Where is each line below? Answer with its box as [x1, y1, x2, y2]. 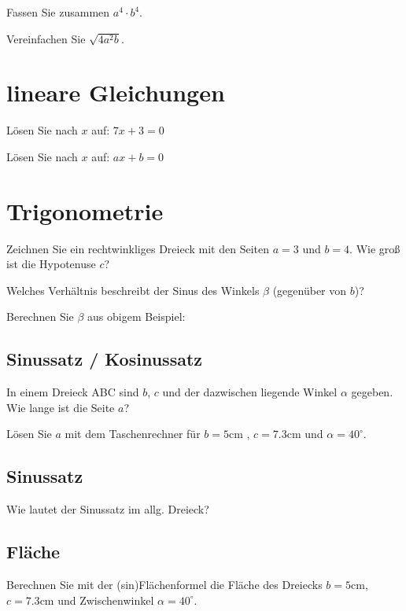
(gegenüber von [272, 282, 347, 298]
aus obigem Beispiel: [87, 308, 186, 325]
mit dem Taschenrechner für [65, 425, 201, 442]
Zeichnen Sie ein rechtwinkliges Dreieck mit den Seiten [6, 240, 269, 256]
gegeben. [351, 384, 393, 400]
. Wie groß [349, 240, 400, 256]
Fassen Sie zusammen [6, 4, 110, 20]
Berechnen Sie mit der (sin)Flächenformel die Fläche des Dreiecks [6, 576, 323, 592]
